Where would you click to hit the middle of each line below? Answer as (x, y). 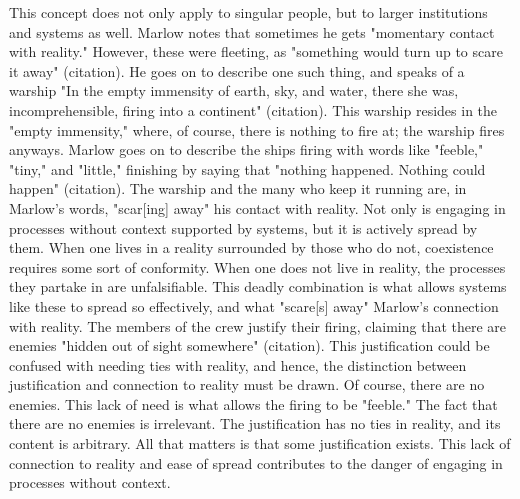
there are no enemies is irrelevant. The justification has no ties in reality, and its (255, 423)
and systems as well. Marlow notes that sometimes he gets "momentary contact (252, 31)
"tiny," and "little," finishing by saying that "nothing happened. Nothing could (247, 168)
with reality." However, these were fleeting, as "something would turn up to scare (256, 51)
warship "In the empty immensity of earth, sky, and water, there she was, (234, 90)
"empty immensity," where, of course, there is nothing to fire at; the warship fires (257, 129)
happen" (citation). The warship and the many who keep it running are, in (238, 188)
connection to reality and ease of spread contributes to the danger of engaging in (256, 462)
